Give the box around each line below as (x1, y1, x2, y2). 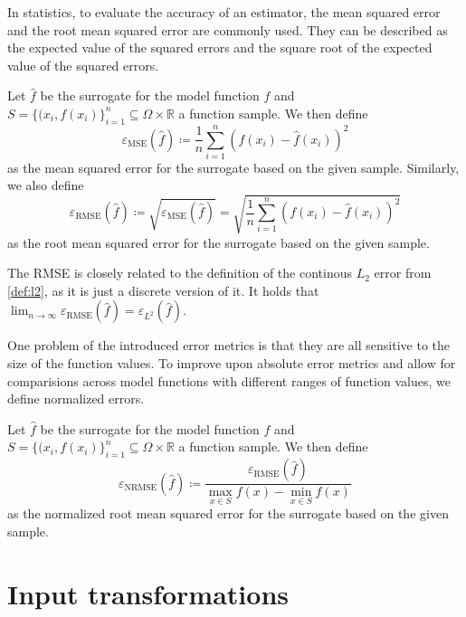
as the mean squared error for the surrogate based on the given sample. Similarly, (7, 157, 460, 176)
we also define (7, 176, 84, 195)
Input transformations (7, 574, 289, 612)
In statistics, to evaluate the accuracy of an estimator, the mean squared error (7, 3, 441, 21)
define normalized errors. (7, 389, 145, 408)
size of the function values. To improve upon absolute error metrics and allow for (7, 354, 456, 372)
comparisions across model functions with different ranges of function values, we (7, 371, 451, 390)
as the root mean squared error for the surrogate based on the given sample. (7, 233, 430, 252)
